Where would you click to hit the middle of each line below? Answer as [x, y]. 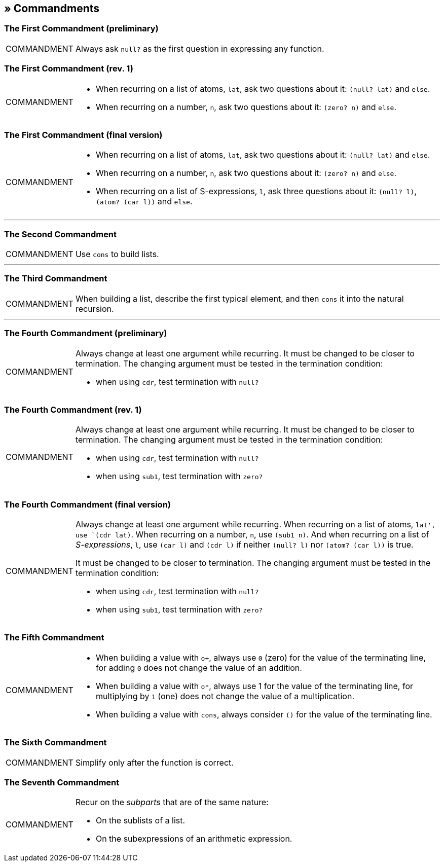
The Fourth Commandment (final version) [87, 504]
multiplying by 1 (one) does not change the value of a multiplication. [225, 696]
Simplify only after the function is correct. [154, 762]
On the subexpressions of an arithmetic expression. [194, 839]
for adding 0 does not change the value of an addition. [199, 667]
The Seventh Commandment [62, 782]
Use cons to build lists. [117, 254]
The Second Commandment [61, 234]
